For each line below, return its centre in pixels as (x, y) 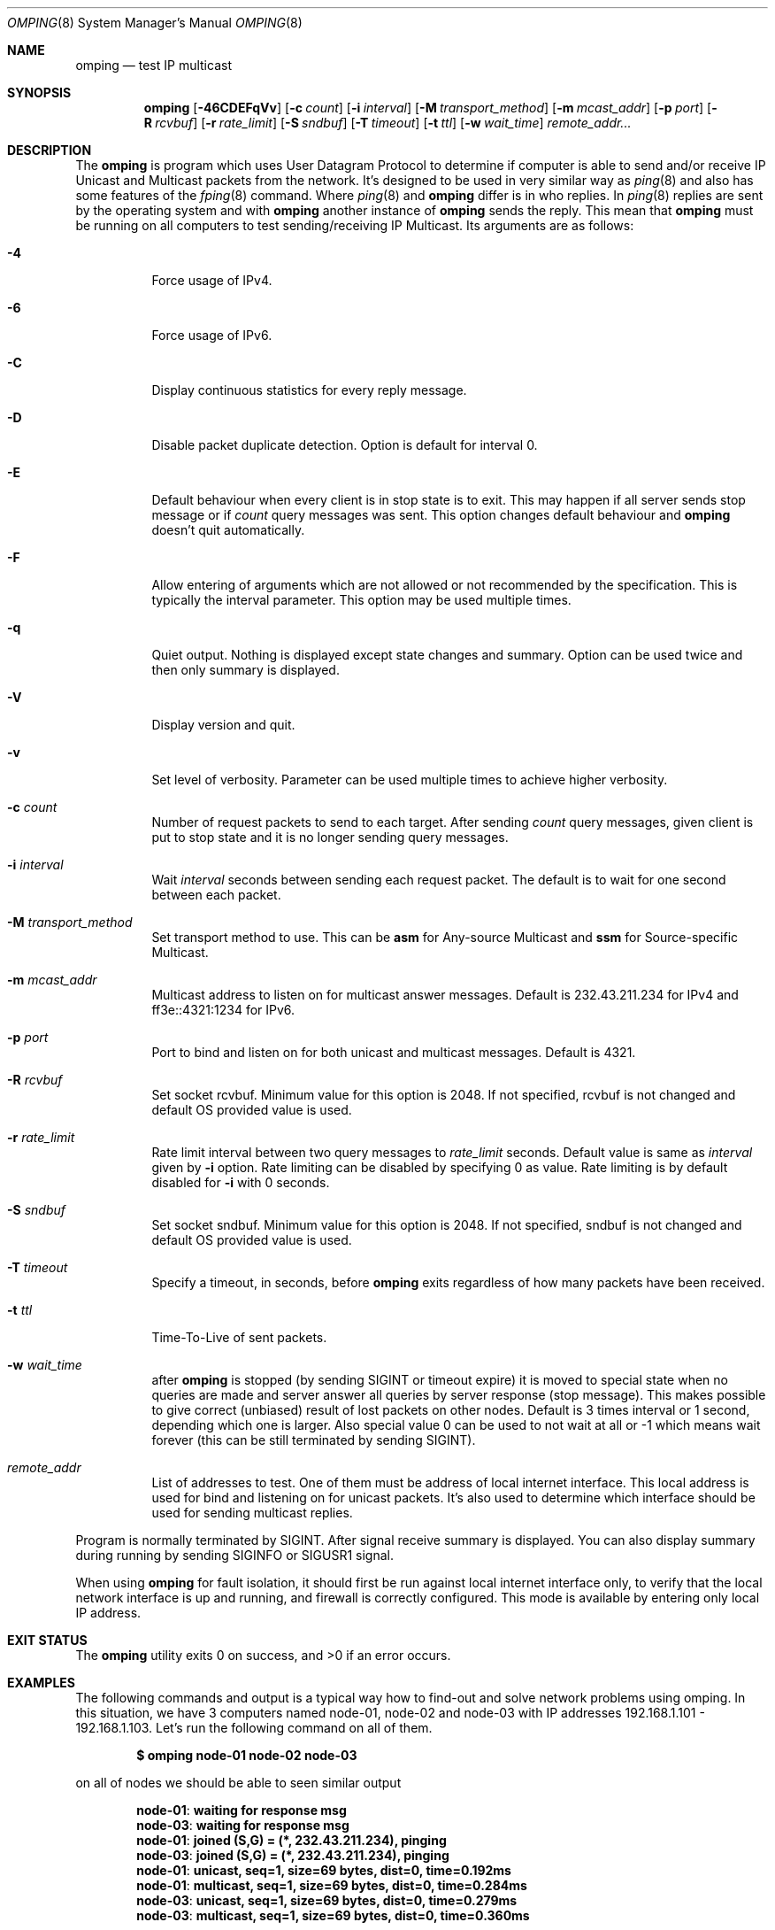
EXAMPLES (41, 1683)
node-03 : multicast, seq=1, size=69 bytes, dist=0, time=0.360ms (333, 1915)
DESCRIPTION (50, 150)
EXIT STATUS (47, 1640)
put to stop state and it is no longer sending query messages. (330, 837)
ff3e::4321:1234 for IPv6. (223, 1010)
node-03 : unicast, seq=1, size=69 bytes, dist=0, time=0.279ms (327, 1900)
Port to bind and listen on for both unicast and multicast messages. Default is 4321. (394, 1052)
